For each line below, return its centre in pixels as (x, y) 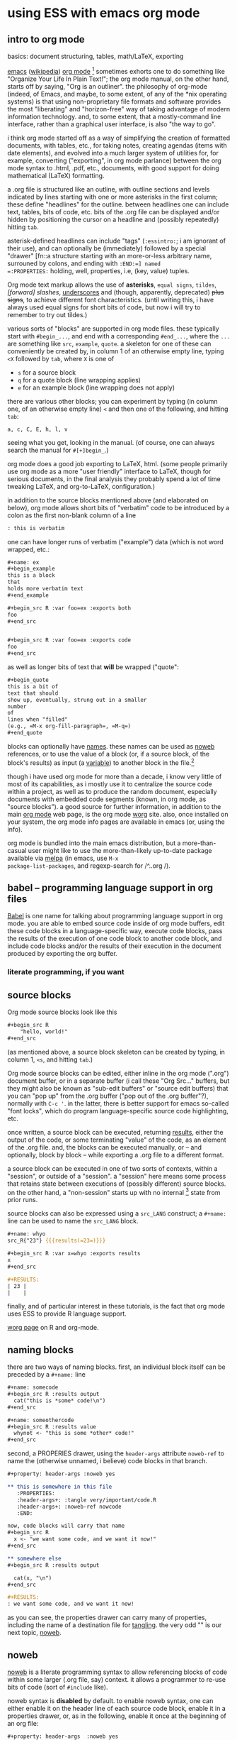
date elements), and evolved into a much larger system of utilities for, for (113, 153)
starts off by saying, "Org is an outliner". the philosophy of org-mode (107, 86)
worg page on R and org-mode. (53, 1328)
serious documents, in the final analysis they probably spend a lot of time (114, 479)
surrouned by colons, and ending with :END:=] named (84, 263)
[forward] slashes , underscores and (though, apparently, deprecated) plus (116, 292)
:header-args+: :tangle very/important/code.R (87, 1500)
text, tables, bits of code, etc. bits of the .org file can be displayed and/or (114, 211)
